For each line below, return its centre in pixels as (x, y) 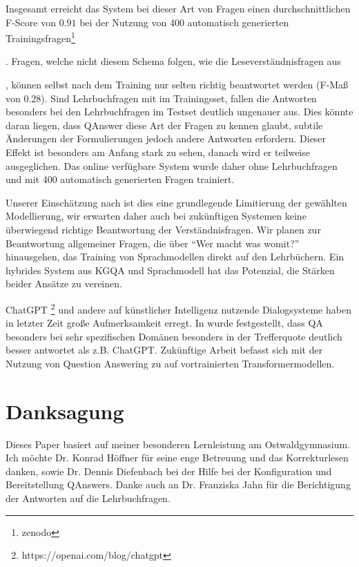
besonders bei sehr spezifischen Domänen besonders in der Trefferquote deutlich (174, 336)
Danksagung (65, 411)
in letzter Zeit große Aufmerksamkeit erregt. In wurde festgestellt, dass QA (164, 323)
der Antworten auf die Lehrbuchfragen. (88, 498)
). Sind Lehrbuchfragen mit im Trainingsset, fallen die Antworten (179, 98)
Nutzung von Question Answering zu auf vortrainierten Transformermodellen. (170, 363)
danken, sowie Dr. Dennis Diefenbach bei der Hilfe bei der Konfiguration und (169, 471)
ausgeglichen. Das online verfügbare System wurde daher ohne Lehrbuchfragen (172, 165)
